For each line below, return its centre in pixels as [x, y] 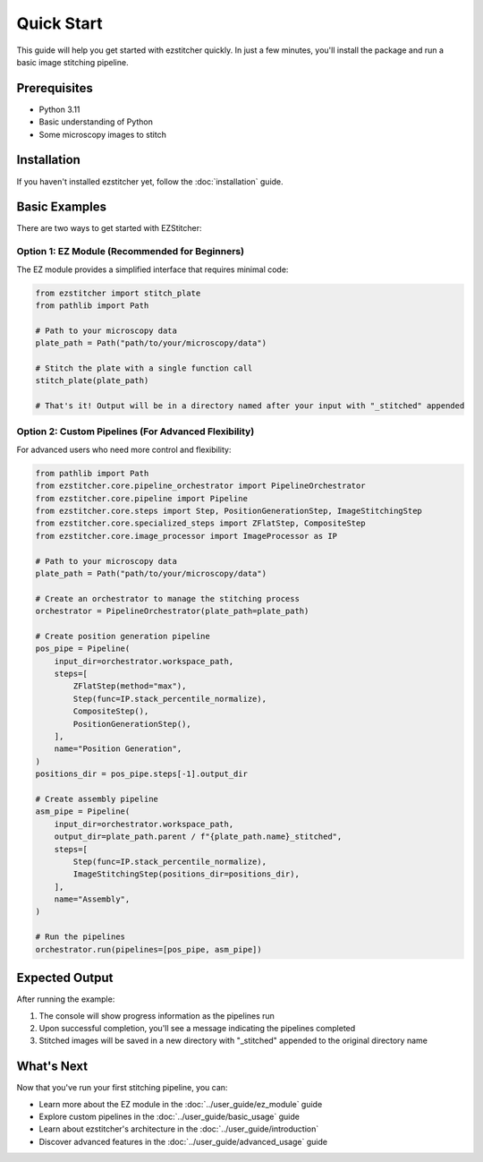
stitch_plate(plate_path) [92, 381]
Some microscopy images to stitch [103, 134]
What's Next [52, 1067]
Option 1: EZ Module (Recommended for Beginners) [131, 252]
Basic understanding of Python [96, 122]
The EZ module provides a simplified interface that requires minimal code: [153, 269]
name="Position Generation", [118, 749]
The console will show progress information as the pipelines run [157, 1015]
